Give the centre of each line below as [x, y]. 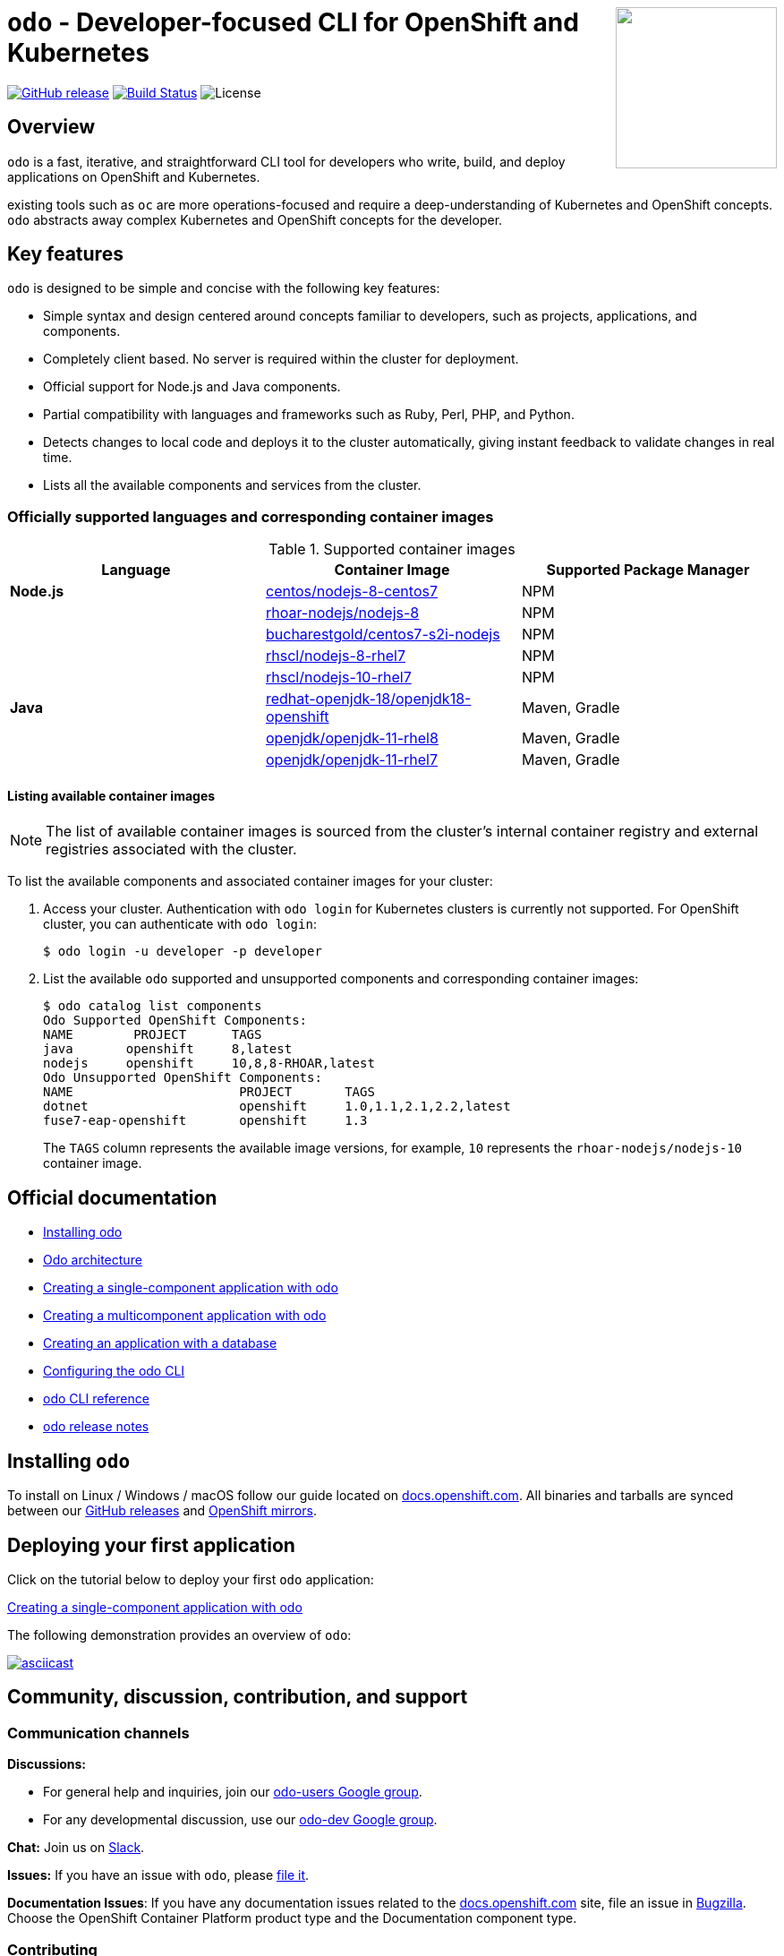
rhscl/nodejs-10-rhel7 [338, 678]
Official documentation [112, 1197]
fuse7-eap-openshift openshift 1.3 [205, 1121]
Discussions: [47, 1764]
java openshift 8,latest [168, 1049]
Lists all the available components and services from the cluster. [232, 485]
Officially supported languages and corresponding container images [251, 516]
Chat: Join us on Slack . [76, 1848]
